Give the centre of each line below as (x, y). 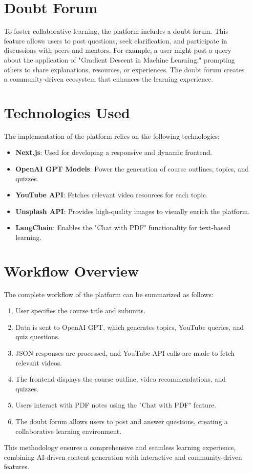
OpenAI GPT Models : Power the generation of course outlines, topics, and (132, 169)
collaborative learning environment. (68, 431)
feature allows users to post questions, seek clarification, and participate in (116, 40)
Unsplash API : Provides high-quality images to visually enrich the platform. (133, 211)
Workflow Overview (72, 270)
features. (17, 466)
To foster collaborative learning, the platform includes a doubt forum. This (116, 31)
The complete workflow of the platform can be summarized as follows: (109, 294)
